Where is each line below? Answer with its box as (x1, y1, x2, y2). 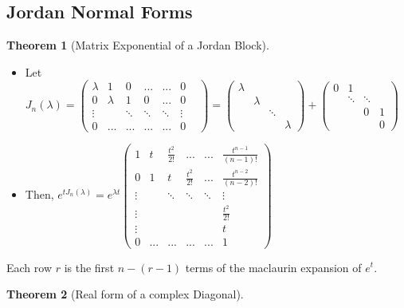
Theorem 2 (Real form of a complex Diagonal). (6, 286, 244, 302)
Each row (6, 259, 53, 275)
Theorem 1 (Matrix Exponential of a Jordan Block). (6, 37, 269, 53)
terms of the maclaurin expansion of (185, 259, 362, 275)
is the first (64, 259, 115, 275)
